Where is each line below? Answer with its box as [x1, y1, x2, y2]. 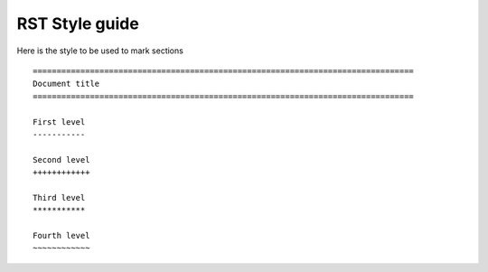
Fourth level [33, 230, 90, 241]
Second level [33, 155, 90, 164]
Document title [33, 79, 100, 89]
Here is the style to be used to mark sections [16, 45, 184, 56]
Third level [33, 192, 86, 202]
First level [33, 117, 86, 127]
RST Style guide [16, 14, 139, 33]
